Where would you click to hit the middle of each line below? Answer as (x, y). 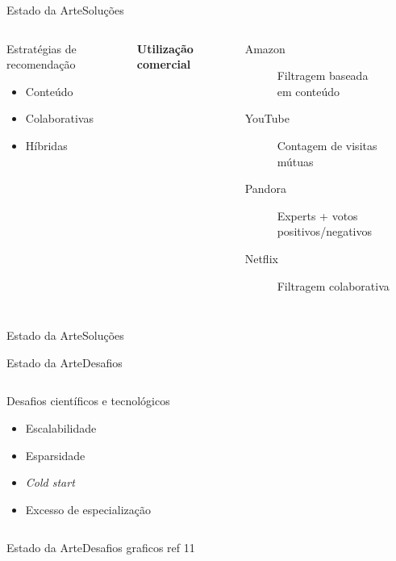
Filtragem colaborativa (333, 285)
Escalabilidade (61, 427)
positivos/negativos (324, 231)
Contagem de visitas (327, 145)
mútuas (295, 161)
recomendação (41, 64)
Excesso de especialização (88, 509)
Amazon (265, 48)
